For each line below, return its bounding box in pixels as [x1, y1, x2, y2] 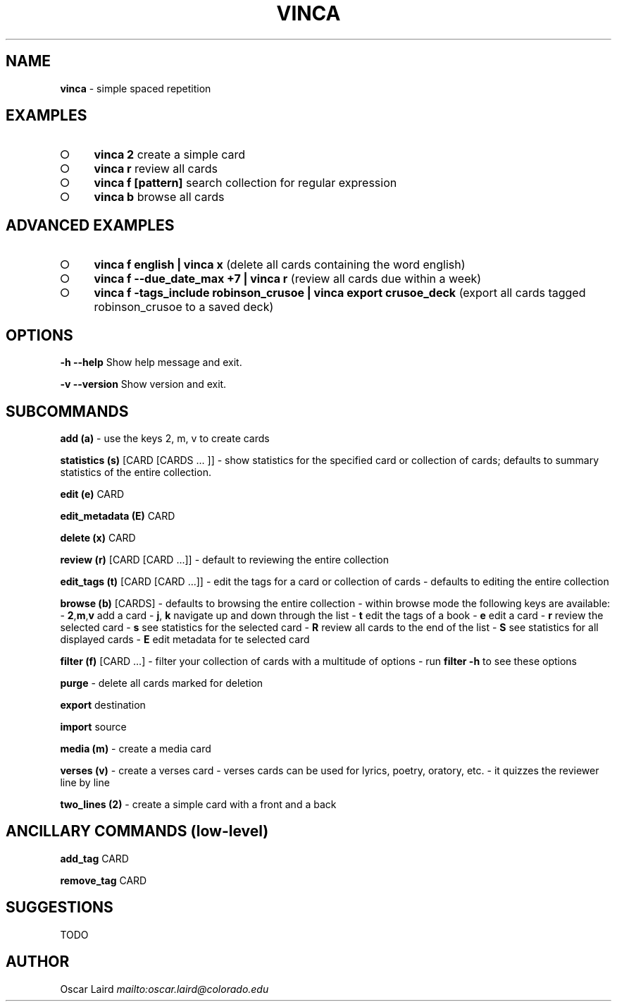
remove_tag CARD [60, 874, 147, 886]
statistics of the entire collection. [60, 465, 211, 478]
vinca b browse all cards [94, 190, 225, 205]
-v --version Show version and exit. [60, 378, 227, 391]
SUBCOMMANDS [6, 402, 129, 420]
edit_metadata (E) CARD [60, 509, 175, 522]
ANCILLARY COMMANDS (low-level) [6, 822, 269, 841]
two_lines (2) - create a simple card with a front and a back [60, 798, 337, 810]
